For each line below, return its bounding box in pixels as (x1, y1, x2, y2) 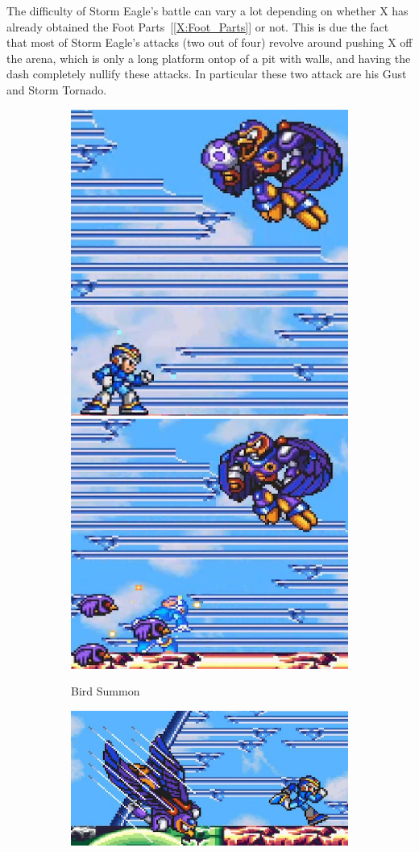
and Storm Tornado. (6, 81, 107, 98)
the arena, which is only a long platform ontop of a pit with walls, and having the (6, 49, 411, 66)
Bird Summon (71, 683, 140, 700)
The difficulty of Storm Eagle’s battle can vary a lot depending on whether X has (6, 2, 409, 19)
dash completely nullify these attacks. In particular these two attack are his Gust (6, 65, 407, 82)
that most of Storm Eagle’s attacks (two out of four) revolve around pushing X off (6, 34, 413, 51)
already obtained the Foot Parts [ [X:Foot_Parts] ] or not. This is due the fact (6, 18, 389, 35)
